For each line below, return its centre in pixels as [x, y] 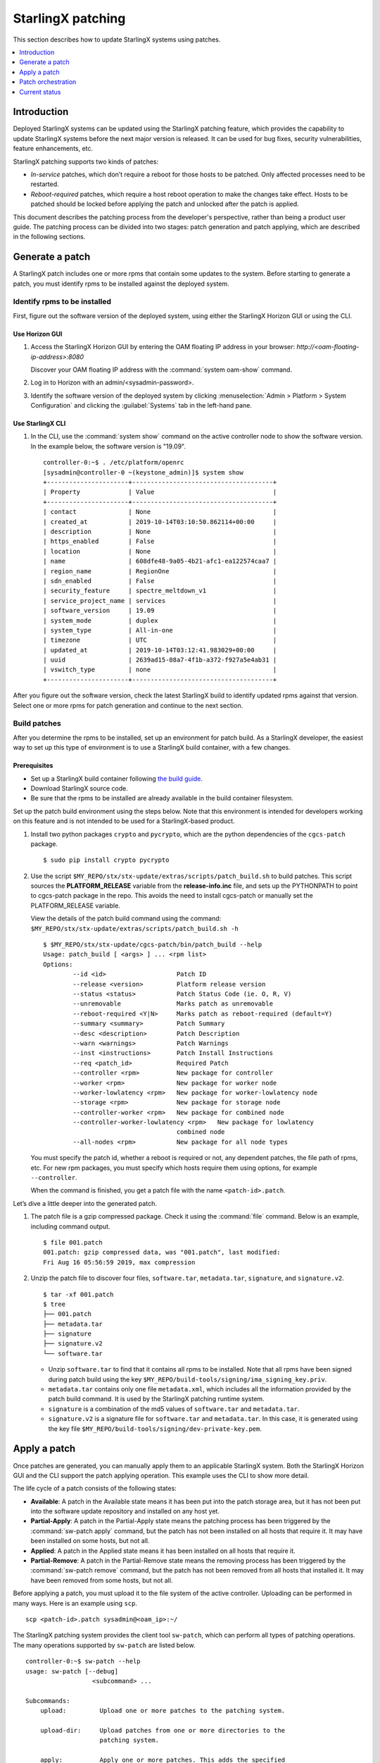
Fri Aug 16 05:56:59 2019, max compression [119, 1262]
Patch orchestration [48, 82]
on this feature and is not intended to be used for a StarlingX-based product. [124, 821]
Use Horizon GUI [38, 334]
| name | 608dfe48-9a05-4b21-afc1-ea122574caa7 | [160, 561]
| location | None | [160, 551]
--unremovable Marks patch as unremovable [173, 1004]
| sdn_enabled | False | [160, 581]
